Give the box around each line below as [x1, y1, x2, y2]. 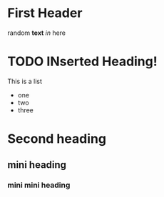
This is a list [7, 77, 43, 85]
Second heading [7, 131, 107, 147]
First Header [7, 5, 83, 21]
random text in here [7, 28, 66, 37]
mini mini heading [7, 180, 71, 190]
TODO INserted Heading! [7, 53, 158, 70]
